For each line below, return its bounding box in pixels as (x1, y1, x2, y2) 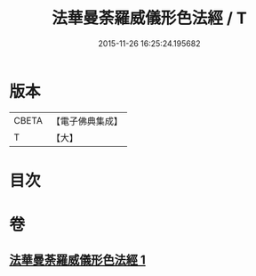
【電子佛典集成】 (51, 115, 123, 127)
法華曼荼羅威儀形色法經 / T (52, 8, 247, 28)
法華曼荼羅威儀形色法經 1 (9, 253, 147, 268)
